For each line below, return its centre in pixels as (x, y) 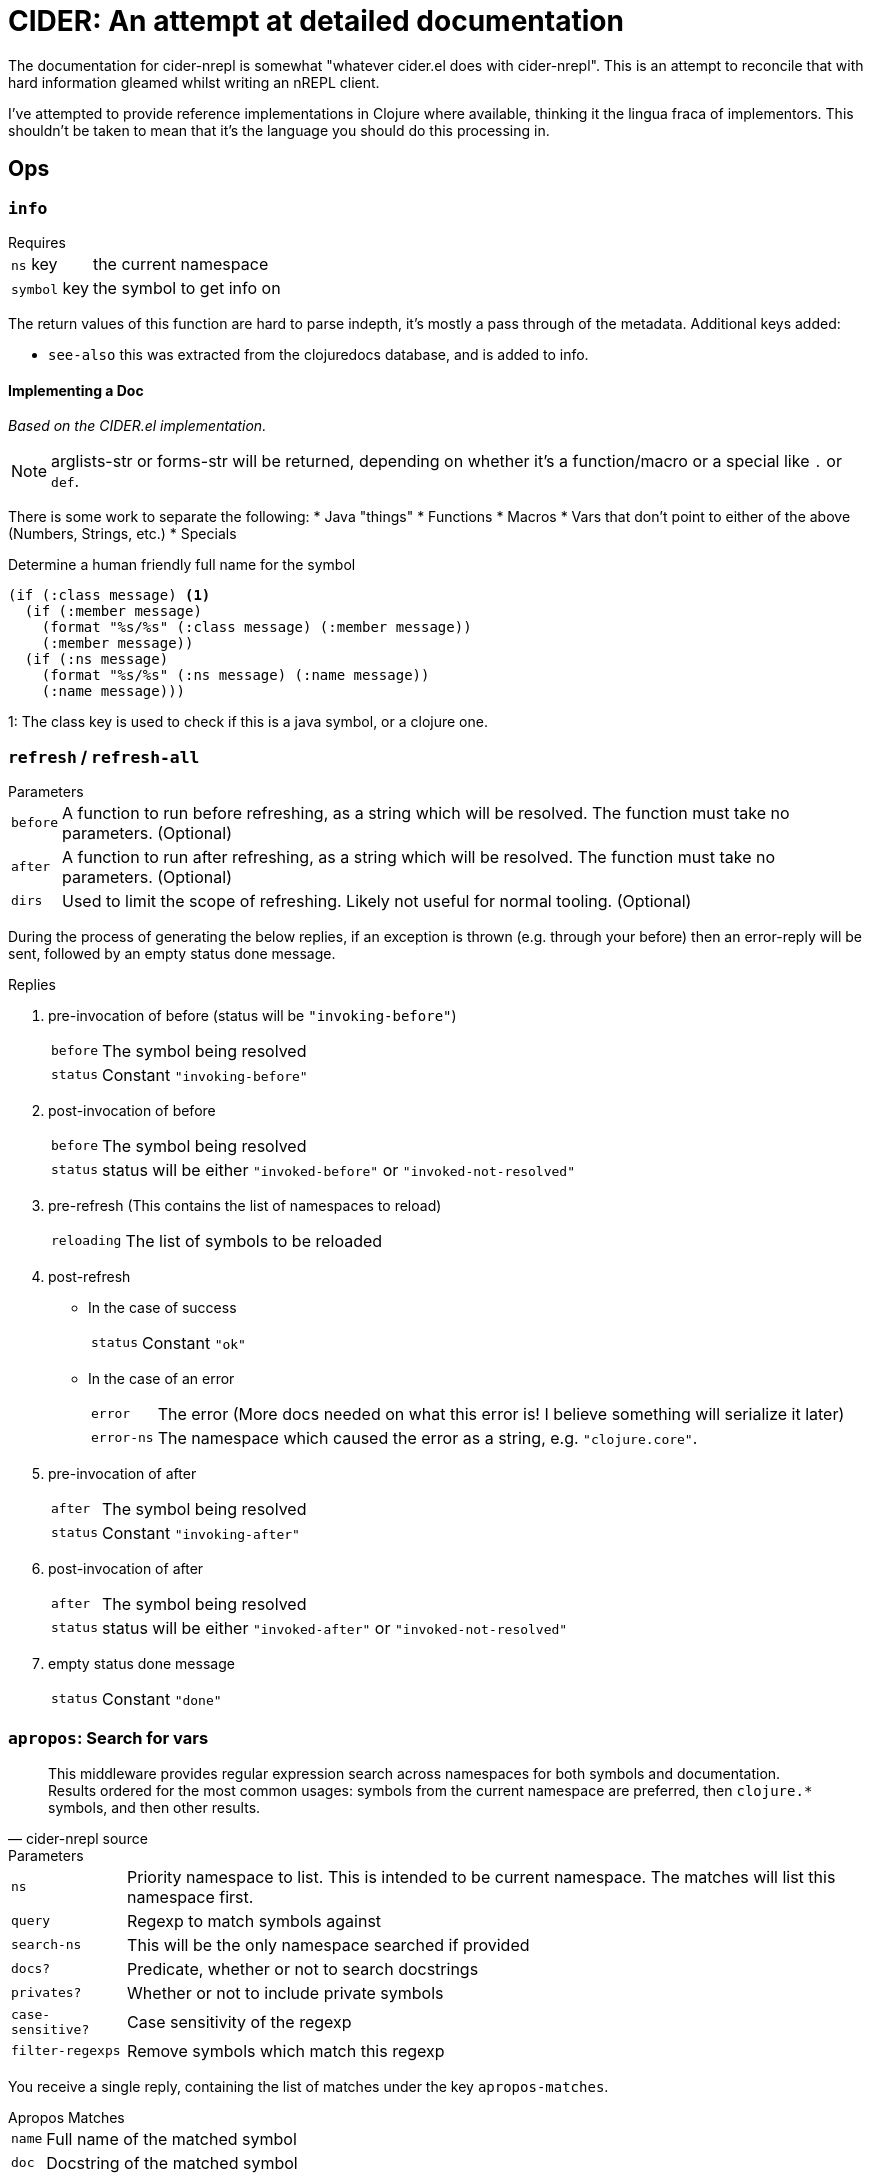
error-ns (122, 1438)
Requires (37, 242)
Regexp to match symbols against (254, 1920)
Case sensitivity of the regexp (239, 2021)
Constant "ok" (193, 1342)
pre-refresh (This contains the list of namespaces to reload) (245, 1205)
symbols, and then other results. (154, 1807)
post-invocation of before (132, 1110)
